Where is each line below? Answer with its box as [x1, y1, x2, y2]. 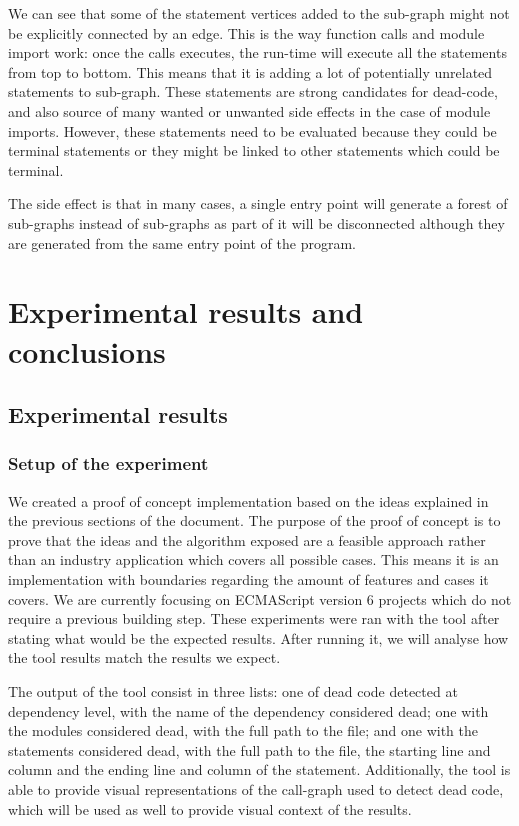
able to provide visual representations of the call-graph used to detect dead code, [8, 779, 504, 799]
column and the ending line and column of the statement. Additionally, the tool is [8, 759, 511, 780]
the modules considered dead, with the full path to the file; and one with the [8, 720, 478, 741]
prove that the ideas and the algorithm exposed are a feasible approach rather [8, 529, 486, 550]
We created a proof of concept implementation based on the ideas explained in [8, 490, 489, 511]
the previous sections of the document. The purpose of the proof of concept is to [8, 510, 501, 531]
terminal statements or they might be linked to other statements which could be [8, 140, 500, 161]
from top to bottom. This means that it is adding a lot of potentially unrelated [8, 61, 493, 82]
